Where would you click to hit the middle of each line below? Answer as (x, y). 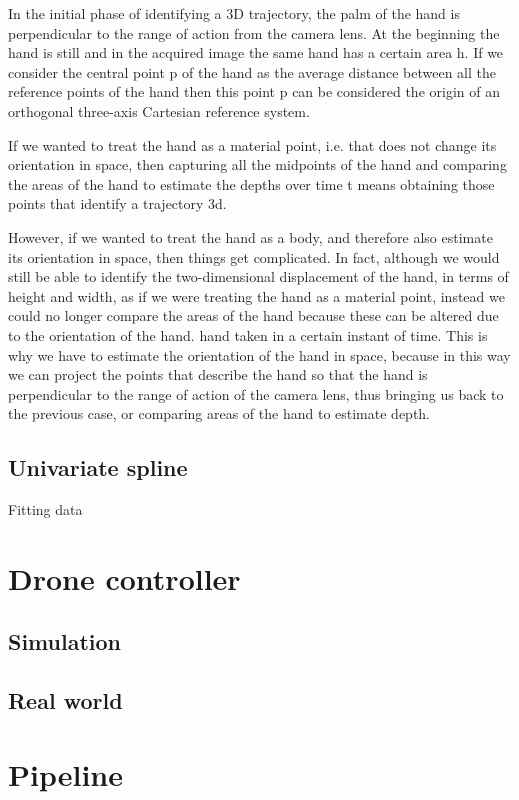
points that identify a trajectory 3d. (117, 203)
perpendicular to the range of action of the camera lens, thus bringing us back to (256, 393)
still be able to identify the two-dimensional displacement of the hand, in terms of (258, 276)
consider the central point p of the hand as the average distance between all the (252, 71)
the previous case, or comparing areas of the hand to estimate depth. (219, 413)
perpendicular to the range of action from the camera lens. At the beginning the (254, 32)
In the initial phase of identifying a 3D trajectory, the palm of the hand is (234, 13)
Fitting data (45, 509)
